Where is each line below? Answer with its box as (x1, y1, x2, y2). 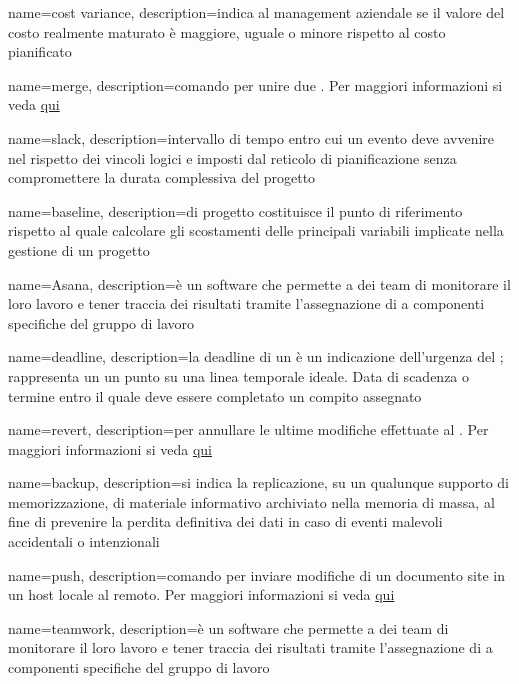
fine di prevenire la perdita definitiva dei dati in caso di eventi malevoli (8, 511, 443, 532)
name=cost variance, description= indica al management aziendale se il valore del (8, 2, 505, 22)
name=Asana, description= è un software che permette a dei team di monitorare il (8, 273, 511, 294)
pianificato (8, 41, 72, 62)
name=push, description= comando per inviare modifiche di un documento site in (8, 564, 506, 585)
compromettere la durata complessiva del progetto (8, 167, 316, 188)
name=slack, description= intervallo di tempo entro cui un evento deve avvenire (8, 127, 495, 148)
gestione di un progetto (8, 239, 150, 260)
